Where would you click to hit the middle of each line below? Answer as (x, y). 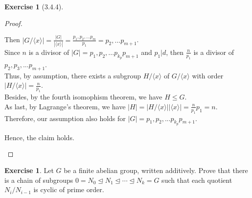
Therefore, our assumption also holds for (65, 118)
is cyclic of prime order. (69, 189)
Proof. (13, 23)
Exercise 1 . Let (29, 170)
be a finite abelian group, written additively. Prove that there (156, 170)
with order (208, 75)
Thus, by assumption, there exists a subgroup (73, 75)
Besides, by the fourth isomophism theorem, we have (83, 97)
